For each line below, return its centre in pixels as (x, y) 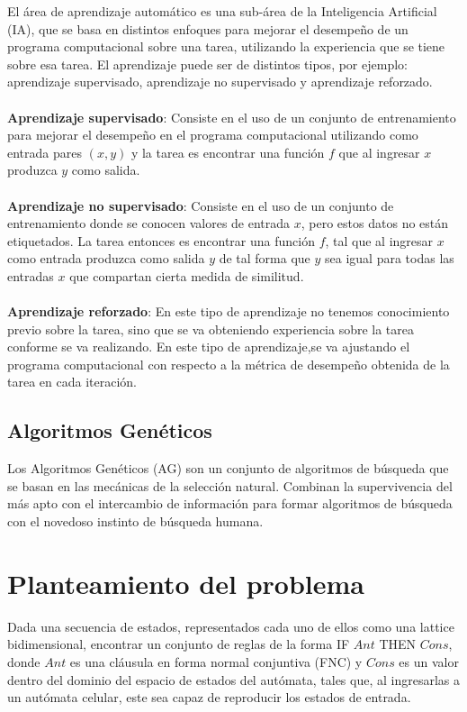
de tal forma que (265, 258)
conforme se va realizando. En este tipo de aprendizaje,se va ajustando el (209, 347)
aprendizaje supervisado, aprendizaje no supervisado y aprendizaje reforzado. (220, 82)
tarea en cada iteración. (72, 382)
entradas (31, 275)
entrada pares (45, 152)
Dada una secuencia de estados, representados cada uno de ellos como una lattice (231, 626)
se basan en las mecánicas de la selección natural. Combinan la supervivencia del (230, 485)
